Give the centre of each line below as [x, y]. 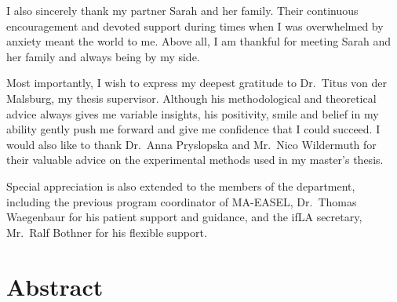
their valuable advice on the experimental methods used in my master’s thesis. [195, 160]
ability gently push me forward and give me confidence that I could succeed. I [193, 129]
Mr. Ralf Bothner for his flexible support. [107, 232]
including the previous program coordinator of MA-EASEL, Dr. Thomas [182, 201]
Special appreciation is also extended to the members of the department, [181, 186]
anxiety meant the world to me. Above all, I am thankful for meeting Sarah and [199, 41]
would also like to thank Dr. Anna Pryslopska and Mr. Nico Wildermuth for [191, 144]
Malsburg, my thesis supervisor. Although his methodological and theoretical [191, 98]
